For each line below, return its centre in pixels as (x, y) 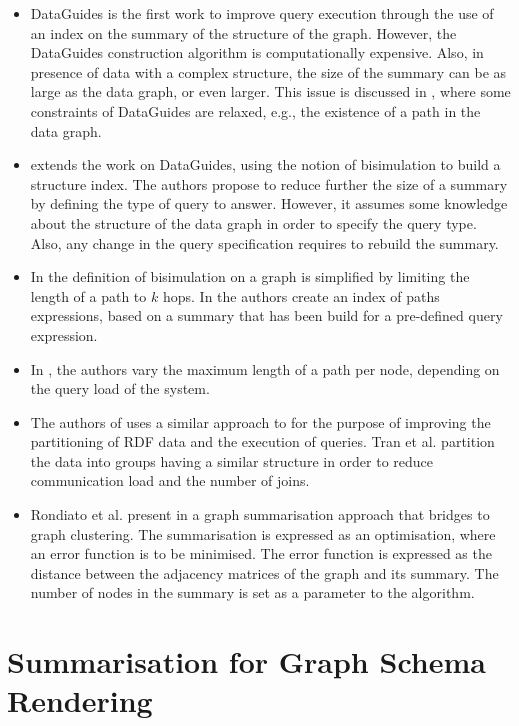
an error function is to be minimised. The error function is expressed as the (261, 553)
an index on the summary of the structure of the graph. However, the (243, 32)
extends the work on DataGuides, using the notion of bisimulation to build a (265, 164)
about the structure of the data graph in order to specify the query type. (253, 222)
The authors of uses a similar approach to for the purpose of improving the (260, 421)
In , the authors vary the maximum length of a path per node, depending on (265, 368)
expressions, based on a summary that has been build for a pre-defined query (266, 315)
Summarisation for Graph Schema (246, 661)
